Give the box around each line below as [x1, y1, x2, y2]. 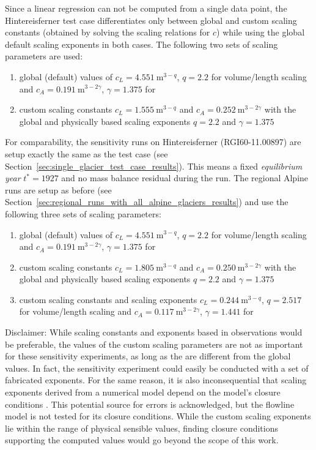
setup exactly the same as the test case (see [5, 147, 168, 160]
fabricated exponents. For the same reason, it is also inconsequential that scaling [5, 373, 307, 386]
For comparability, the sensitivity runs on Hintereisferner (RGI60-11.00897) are [5, 135, 301, 148]
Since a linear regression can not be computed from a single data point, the [5, 2, 287, 14]
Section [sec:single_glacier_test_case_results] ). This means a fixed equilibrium [5, 159, 303, 172]
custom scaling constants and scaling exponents [19, 293, 197, 306]
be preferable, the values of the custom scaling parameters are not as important [5, 337, 303, 350]
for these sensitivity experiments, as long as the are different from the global [5, 350, 291, 362]
